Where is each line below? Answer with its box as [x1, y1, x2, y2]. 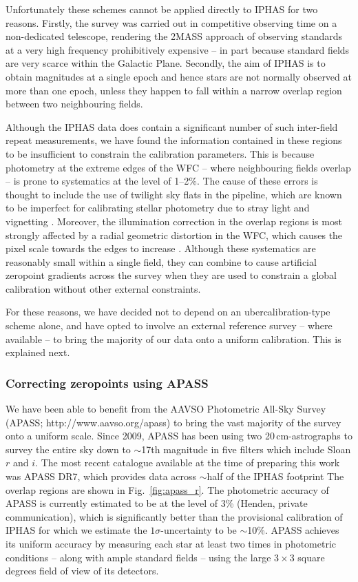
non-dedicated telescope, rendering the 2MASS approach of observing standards [6, 29, 342, 43]
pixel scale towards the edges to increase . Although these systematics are [6, 241, 316, 256]
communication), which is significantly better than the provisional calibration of [6, 509, 343, 523]
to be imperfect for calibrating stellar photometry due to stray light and [6, 200, 310, 215]
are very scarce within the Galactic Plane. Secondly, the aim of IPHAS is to [6, 56, 326, 70]
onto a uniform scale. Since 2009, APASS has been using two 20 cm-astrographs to [6, 428, 352, 443]
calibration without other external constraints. [6, 281, 201, 295]
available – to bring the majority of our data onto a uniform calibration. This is [6, 331, 341, 346]
